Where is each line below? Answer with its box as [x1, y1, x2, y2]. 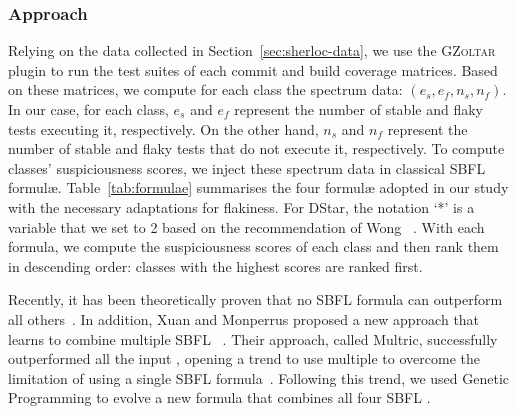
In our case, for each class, [8, 99, 169, 119]
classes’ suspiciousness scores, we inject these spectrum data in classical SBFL [8, 157, 486, 178]
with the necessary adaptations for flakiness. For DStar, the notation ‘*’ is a [8, 196, 475, 217]
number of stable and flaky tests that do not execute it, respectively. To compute [8, 138, 505, 159]
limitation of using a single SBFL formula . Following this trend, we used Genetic [8, 367, 510, 388]
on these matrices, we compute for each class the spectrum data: [8, 79, 403, 100]
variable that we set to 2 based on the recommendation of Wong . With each [8, 216, 485, 237]
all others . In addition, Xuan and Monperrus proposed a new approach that [8, 308, 480, 329]
